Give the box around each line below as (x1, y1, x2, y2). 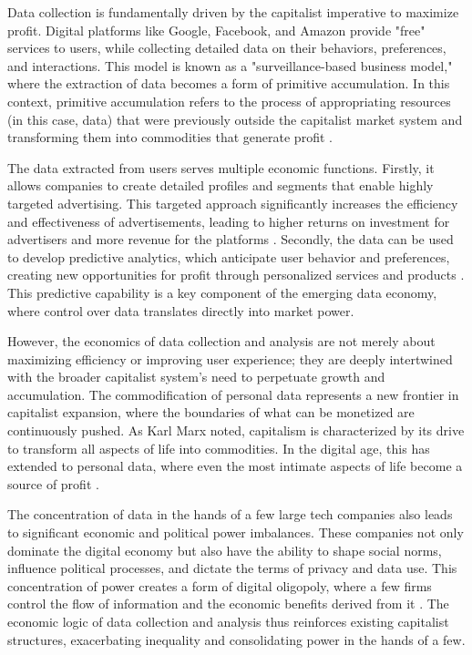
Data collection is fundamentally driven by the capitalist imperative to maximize (7, 3, 459, 21)
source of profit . (7, 474, 99, 493)
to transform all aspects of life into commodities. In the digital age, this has (7, 438, 430, 457)
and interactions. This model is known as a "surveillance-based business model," (7, 56, 453, 75)
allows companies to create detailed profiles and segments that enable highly (7, 176, 434, 195)
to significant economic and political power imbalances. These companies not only (7, 523, 464, 542)
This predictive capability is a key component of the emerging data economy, (7, 282, 437, 302)
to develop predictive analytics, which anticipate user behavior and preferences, (7, 247, 450, 266)
